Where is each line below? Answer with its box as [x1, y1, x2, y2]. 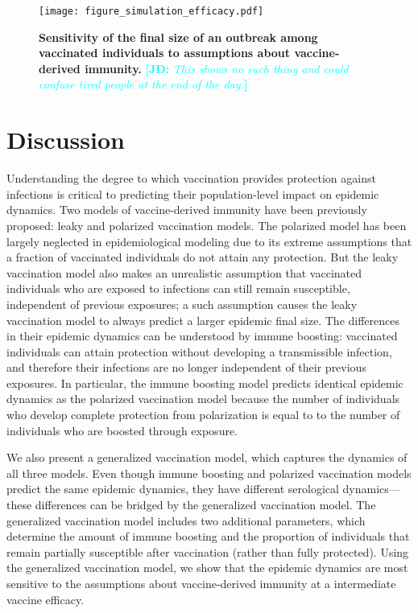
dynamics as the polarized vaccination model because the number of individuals [6, 390, 400, 407]
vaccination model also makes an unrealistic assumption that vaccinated [6, 264, 362, 281]
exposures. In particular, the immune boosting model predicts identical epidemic [6, 374, 404, 391]
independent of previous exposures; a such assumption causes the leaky [6, 295, 358, 312]
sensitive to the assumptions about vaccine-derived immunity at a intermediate [6, 575, 396, 591]
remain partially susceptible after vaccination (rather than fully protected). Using [6, 543, 409, 560]
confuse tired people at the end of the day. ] [39, 76, 248, 93]
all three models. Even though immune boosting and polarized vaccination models [6, 464, 412, 481]
